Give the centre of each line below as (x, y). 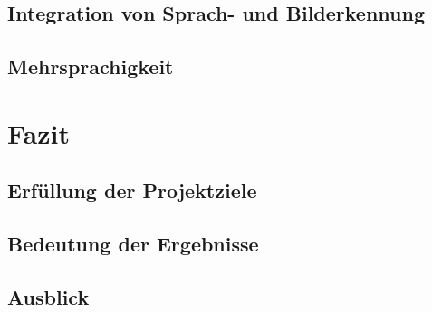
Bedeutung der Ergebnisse (133, 244)
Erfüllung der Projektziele (132, 190)
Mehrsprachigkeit (91, 66)
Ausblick (48, 296)
